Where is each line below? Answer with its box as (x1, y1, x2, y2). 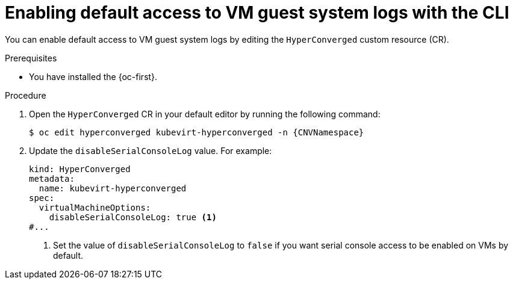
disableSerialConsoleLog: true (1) (49, 212, 217, 222)
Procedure (5, 90, 46, 100)
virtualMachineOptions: (39, 202, 151, 212)
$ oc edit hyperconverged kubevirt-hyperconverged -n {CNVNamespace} (29, 127, 364, 137)
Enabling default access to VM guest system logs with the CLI (5, 2, 509, 23)
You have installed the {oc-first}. (29, 71, 158, 82)
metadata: (29, 173, 75, 184)
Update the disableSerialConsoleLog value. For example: (29, 145, 272, 156)
